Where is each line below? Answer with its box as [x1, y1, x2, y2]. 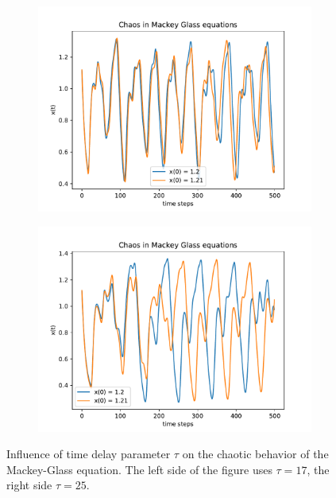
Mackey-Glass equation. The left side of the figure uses [6, 461, 272, 477]
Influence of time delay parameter [6, 445, 171, 462]
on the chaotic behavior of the [182, 445, 329, 462]
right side [6, 477, 52, 493]
